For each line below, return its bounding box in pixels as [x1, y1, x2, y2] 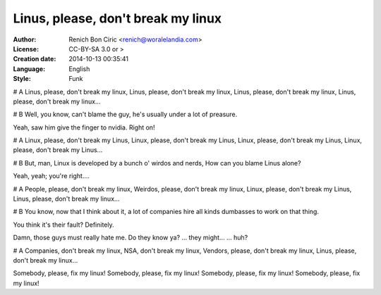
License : [13, 44, 39, 53]
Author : [13, 35, 37, 44]
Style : [13, 75, 31, 83]
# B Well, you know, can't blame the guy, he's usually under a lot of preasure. [13, 110, 238, 119]
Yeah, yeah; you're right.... [13, 172, 90, 180]
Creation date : [13, 55, 56, 63]
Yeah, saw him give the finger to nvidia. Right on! [13, 123, 155, 132]
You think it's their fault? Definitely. [13, 220, 114, 229]
